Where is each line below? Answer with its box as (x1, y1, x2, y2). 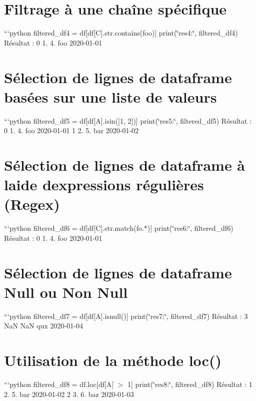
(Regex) (4, 194, 60, 214)
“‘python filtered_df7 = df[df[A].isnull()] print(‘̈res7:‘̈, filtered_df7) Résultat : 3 (4, 310, 248, 321)
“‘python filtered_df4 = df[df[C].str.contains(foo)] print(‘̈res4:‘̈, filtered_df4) (4, 28, 238, 38)
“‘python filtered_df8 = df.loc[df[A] (4, 379, 114, 389)
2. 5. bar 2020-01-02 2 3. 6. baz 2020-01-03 (4, 388, 134, 399)
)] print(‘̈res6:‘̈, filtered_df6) (147, 223, 233, 233)
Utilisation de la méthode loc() (4, 350, 221, 370)
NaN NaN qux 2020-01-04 (4, 320, 83, 331)
